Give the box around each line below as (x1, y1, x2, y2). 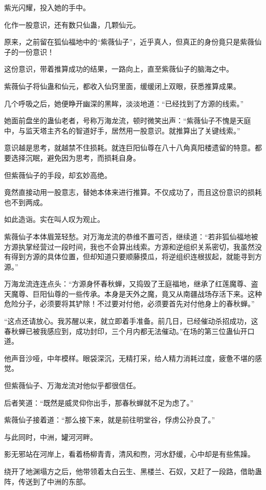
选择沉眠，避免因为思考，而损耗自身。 (11, 152, 140, 163)
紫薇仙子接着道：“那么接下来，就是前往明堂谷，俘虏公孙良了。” (4, 414, 215, 425)
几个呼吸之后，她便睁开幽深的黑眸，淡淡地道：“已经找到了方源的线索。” (4, 98, 244, 108)
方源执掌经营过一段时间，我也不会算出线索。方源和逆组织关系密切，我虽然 (4, 241, 255, 252)
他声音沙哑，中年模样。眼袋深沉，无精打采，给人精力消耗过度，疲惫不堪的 (4, 352, 255, 363)
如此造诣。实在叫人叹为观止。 (4, 214, 104, 225)
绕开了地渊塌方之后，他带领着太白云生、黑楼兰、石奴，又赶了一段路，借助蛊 (4, 466, 262, 476)
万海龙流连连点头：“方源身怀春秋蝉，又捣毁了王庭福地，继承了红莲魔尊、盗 (4, 278, 258, 289)
